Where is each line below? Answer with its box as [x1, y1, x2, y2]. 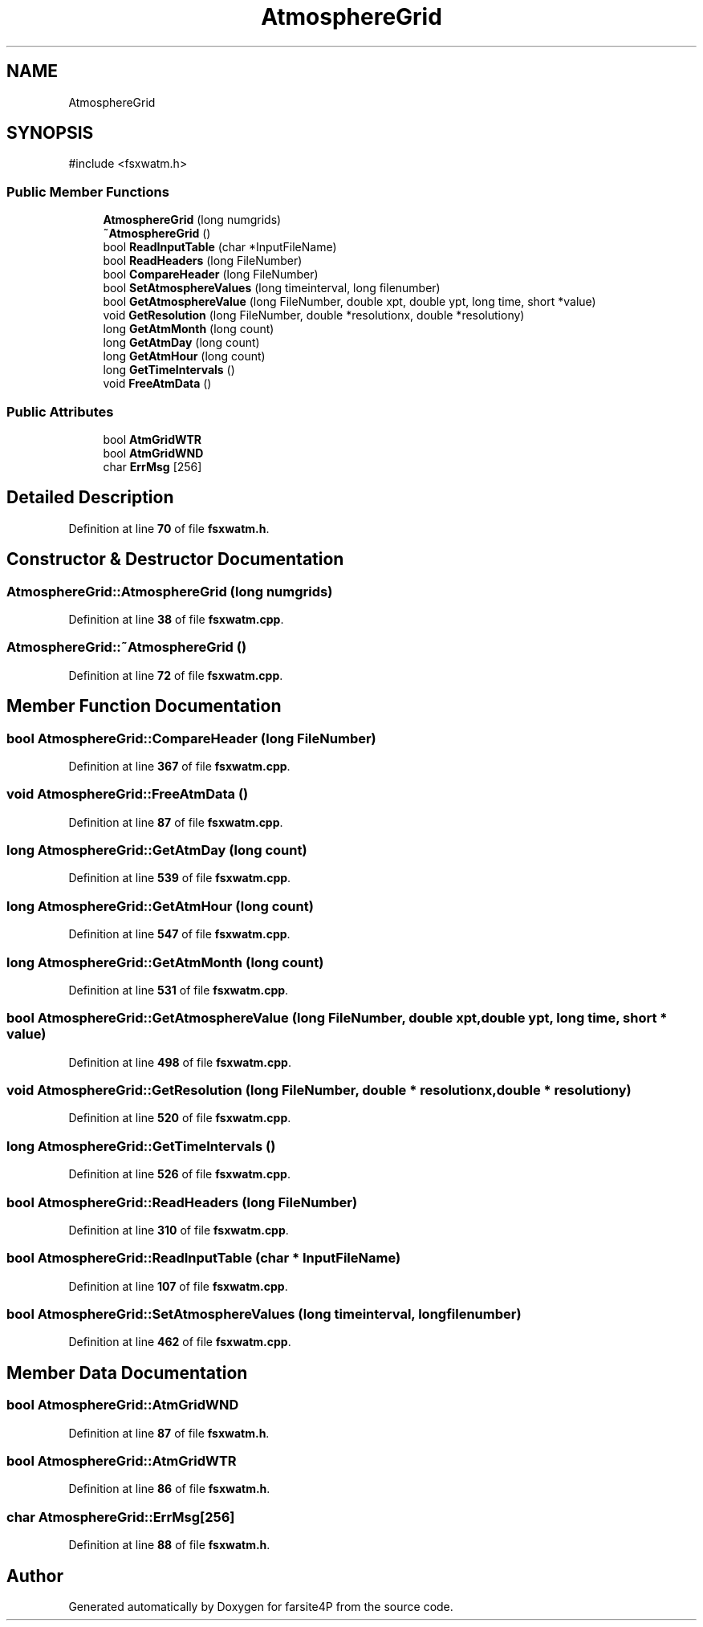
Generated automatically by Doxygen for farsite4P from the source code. [68, 1600, 453, 1614]
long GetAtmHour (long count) [103, 349, 266, 364]
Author [6, 1565, 63, 1586]
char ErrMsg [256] [103, 459, 202, 474]
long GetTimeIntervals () [103, 363, 235, 377]
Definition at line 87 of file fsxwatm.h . [68, 1426, 270, 1440]
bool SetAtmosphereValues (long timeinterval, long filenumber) [103, 281, 441, 295]
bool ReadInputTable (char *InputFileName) [103, 240, 337, 254]
